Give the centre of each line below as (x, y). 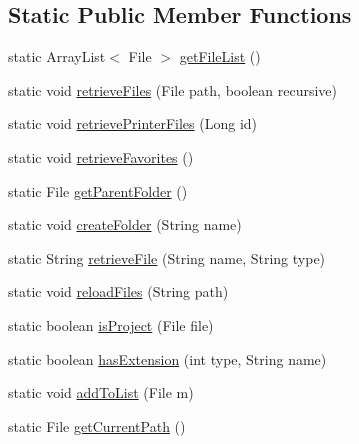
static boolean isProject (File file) (111, 324)
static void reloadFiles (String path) (118, 291)
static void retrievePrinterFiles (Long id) (133, 123)
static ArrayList (57, 56)
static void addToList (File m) (101, 392)
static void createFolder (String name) (125, 224)
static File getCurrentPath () (97, 425)
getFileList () (220, 56)
